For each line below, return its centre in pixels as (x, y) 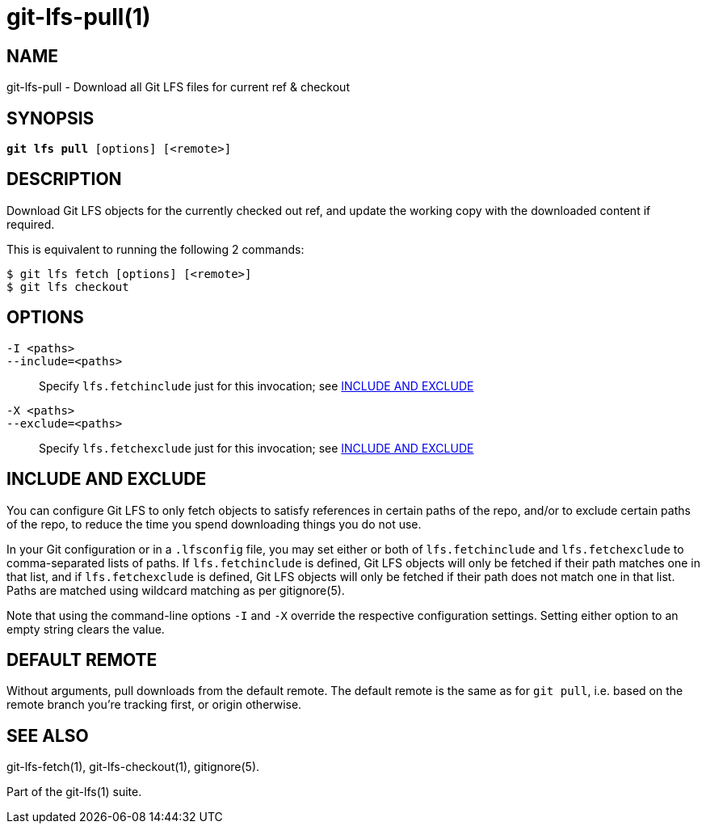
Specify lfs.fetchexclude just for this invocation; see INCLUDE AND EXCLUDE (256, 448)
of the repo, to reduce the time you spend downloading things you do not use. (214, 524)
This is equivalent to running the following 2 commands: (155, 249)
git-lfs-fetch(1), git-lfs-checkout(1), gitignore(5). (133, 767)
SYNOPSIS (50, 118)
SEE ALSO (48, 735)
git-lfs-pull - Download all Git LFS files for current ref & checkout (178, 87)
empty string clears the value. (86, 629)
